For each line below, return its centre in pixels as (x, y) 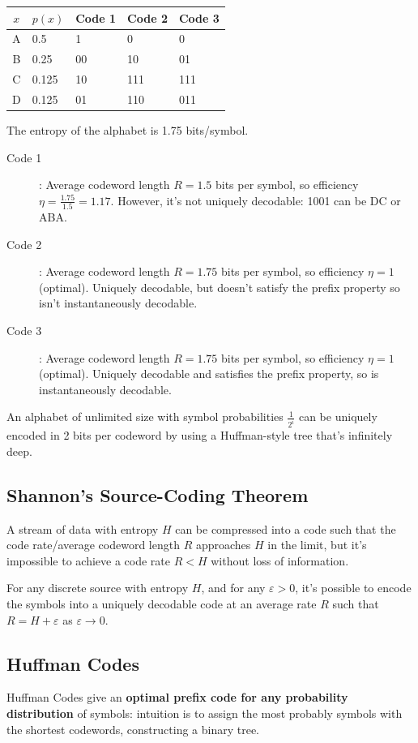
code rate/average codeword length (93, 545)
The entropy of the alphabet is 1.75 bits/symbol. (128, 129)
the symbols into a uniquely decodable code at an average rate (162, 604)
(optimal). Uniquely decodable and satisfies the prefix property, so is (209, 374)
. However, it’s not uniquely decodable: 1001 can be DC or (256, 200)
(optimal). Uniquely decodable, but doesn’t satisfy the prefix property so (220, 287)
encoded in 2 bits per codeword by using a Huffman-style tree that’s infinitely (200, 435)
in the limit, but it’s (317, 545)
